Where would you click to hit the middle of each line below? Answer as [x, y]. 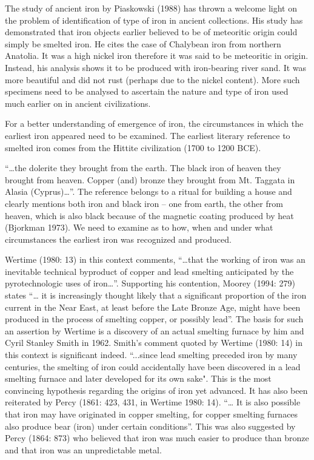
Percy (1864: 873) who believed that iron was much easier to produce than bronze [157, 438]
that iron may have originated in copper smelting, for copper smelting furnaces [152, 414]
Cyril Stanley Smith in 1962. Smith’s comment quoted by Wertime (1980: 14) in [154, 343]
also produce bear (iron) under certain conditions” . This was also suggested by [150, 426]
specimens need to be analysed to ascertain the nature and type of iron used [147, 91]
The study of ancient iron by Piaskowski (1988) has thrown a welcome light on [151, 8]
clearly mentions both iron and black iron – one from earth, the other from [144, 203]
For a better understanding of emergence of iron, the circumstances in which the [154, 123]
